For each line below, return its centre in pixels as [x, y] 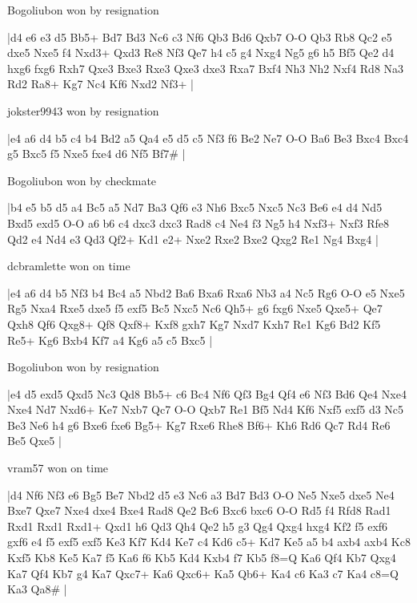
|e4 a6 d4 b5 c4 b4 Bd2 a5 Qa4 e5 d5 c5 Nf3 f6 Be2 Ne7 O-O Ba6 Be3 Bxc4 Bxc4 [208, 138]
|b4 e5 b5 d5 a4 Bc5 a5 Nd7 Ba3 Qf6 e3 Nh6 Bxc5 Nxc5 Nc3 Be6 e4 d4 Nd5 [195, 207]
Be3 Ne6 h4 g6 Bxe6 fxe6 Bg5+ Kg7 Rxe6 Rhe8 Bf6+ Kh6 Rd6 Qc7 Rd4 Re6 [199, 425]
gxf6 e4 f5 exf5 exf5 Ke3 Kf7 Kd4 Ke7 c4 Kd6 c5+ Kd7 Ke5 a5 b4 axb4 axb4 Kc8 [209, 542]
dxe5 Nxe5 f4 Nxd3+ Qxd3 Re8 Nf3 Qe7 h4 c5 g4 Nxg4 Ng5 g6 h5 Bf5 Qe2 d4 [201, 53]
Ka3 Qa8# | [37, 589]
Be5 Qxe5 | [34, 441]
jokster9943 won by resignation [83, 110]
